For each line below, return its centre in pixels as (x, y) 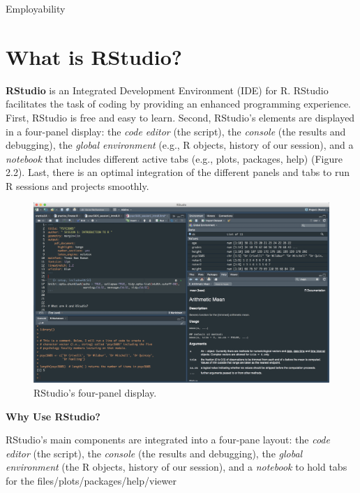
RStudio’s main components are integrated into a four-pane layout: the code (168, 440)
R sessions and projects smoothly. (77, 185)
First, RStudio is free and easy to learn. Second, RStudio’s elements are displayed (180, 117)
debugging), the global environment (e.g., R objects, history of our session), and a (180, 145)
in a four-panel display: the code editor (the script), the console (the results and (176, 131)
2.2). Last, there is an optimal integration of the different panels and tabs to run (178, 172)
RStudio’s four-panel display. (95, 393)
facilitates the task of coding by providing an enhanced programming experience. (179, 104)
